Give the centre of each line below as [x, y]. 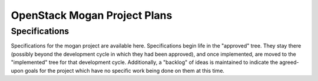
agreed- [289, 62]
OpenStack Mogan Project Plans [92, 15]
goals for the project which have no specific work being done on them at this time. [125, 70]
